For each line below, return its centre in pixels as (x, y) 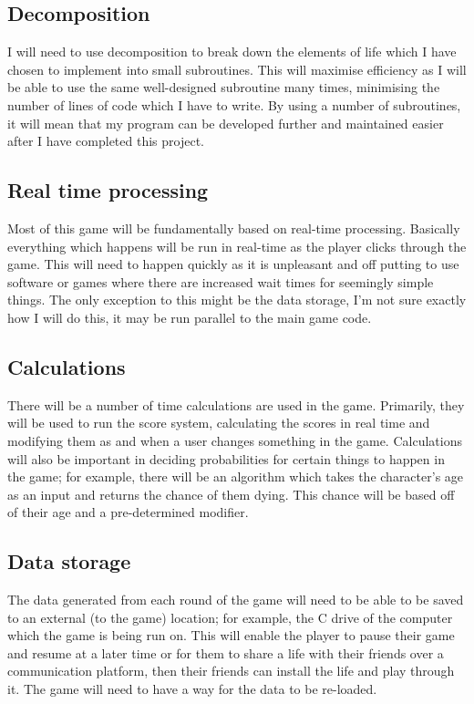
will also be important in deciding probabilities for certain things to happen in (226, 458)
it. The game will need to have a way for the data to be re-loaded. (192, 689)
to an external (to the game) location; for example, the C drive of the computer (230, 617)
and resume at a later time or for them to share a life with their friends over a (226, 652)
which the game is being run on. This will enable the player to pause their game (231, 635)
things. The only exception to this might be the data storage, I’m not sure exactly (237, 300)
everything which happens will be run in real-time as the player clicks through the (237, 246)
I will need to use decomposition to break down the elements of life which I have (232, 52)
